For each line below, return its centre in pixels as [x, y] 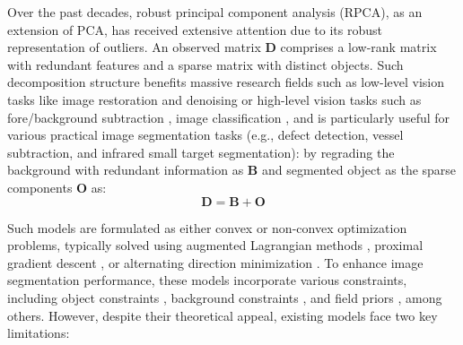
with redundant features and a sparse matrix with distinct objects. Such [205, 64]
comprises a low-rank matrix [358, 47]
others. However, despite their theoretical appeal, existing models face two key [223, 315]
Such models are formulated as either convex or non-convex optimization [207, 227]
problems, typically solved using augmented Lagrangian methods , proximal [215, 245]
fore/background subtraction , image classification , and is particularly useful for [229, 117]
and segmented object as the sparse [359, 170]
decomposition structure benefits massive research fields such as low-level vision [226, 82]
